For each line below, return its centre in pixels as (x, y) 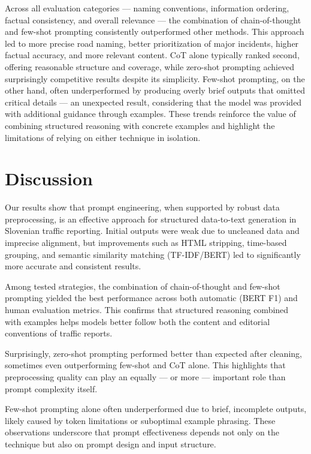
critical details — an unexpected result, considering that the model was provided (153, 102)
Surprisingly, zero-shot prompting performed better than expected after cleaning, (153, 353)
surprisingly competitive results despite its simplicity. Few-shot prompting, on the (155, 78)
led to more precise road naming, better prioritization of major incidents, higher (152, 43)
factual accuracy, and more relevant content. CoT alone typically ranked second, (152, 55)
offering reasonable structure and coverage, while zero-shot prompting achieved (150, 66)
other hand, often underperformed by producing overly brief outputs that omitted (155, 90)
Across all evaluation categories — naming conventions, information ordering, (147, 8)
